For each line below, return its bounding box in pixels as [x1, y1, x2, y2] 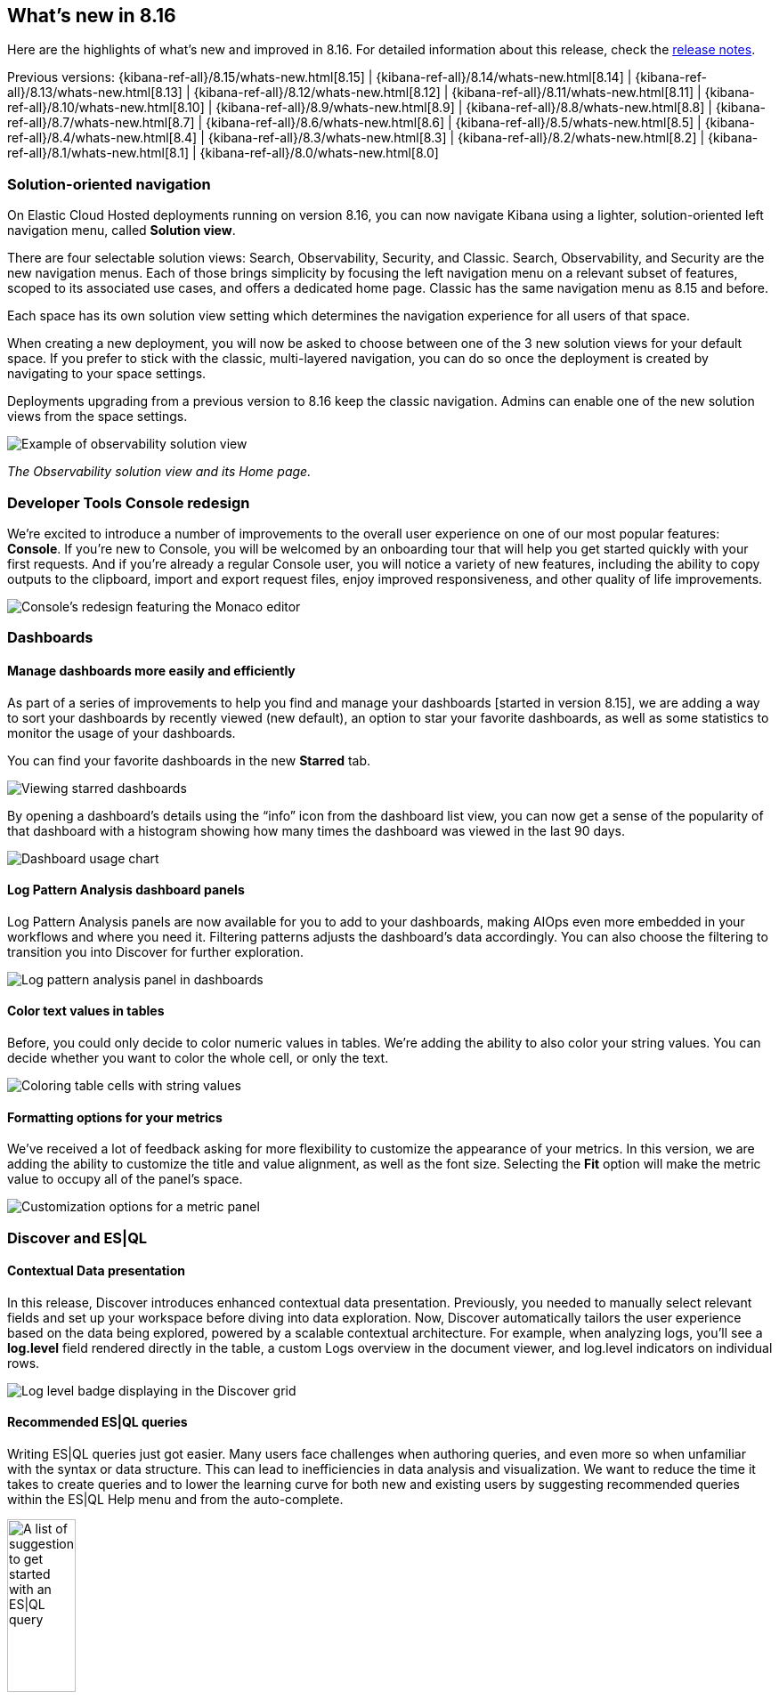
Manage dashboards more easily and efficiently [7, 662, 296, 678]
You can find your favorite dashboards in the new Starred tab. [7, 752, 371, 768]
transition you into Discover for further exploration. [7, 943, 304, 959]
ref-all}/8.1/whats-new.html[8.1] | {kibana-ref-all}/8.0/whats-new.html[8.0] [7, 145, 439, 161]
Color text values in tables [7, 1003, 165, 1019]
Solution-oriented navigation [7, 174, 211, 193]
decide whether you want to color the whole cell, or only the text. [7, 1049, 389, 1065]
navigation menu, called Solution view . [7, 222, 236, 239]
